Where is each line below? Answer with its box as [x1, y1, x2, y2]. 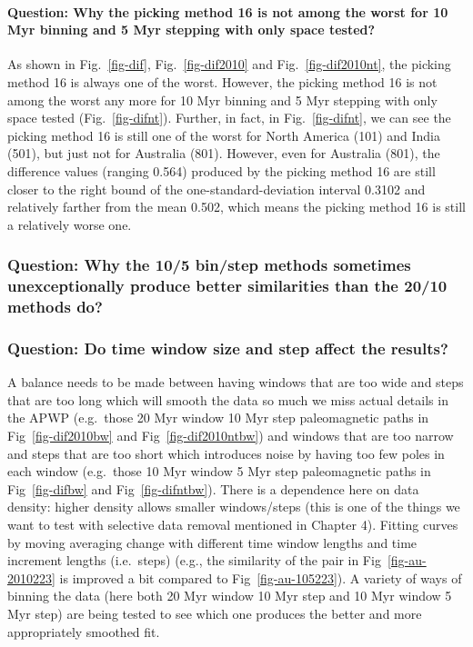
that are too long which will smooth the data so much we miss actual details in [7, 390, 448, 409]
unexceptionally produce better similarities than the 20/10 [7, 274, 448, 297]
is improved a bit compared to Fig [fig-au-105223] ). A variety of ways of [59, 568, 462, 587]
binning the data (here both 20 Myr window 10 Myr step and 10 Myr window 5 [7, 586, 452, 605]
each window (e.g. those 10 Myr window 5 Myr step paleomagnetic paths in [7, 462, 431, 481]
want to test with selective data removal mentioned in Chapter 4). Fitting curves [7, 514, 458, 533]
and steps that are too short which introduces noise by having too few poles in [7, 443, 445, 463]
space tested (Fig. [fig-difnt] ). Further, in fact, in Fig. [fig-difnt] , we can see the [7, 108, 451, 127]
